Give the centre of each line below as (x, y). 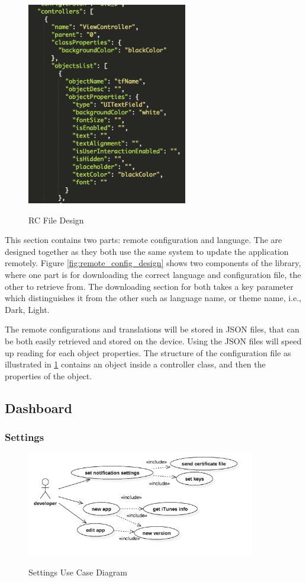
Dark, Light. (27, 309)
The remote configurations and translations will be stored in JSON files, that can (152, 329)
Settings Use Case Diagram (78, 572)
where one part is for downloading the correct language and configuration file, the (153, 274)
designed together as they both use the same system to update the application (147, 251)
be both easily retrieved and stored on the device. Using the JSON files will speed (153, 340)
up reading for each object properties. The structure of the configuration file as (148, 352)
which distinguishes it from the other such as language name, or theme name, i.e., (153, 298)
